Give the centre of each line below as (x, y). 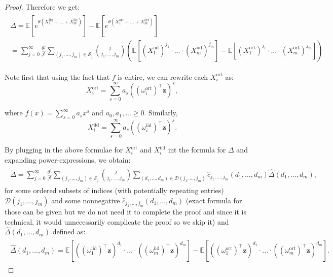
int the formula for (197, 150)
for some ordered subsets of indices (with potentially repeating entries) (114, 190)
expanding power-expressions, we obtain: (68, 159)
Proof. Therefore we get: (42, 7)
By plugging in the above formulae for (64, 150)
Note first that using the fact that (57, 76)
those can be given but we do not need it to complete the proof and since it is (126, 212)
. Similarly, (161, 113)
